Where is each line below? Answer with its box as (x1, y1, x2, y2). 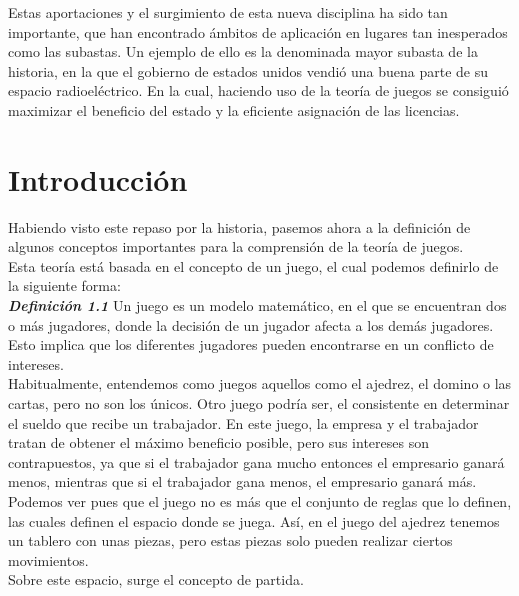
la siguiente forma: (8, 275, 121, 296)
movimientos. (8, 549, 89, 570)
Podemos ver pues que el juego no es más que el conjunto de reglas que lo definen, (8, 491, 512, 511)
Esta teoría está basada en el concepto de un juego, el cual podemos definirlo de (8, 255, 499, 276)
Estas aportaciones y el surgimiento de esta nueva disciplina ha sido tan (8, 2, 448, 22)
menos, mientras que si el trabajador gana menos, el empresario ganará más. (8, 471, 477, 492)
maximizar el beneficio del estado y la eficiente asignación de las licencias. (8, 99, 460, 120)
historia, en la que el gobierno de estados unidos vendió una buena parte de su (8, 60, 489, 81)
